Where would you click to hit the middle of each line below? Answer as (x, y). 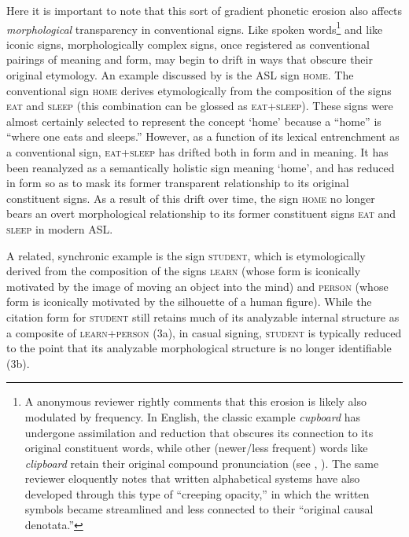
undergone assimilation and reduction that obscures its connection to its (199, 432)
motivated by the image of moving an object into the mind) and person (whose (197, 286)
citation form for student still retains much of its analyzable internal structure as (203, 316)
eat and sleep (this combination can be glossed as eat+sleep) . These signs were (200, 106)
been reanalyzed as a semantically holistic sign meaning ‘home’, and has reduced (201, 167)
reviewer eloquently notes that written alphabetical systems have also (192, 478)
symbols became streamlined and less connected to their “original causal (199, 509)
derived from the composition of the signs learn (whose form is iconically (184, 271)
